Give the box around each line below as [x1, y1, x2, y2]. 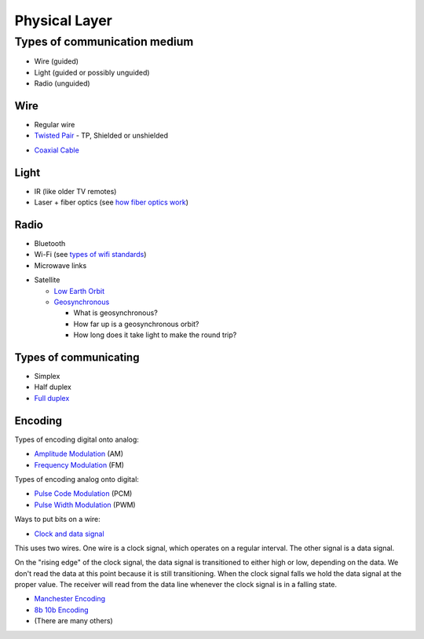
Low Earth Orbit [53, 286, 105, 296]
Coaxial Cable [34, 145, 80, 155]
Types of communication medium [14, 35, 194, 49]
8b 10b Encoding [34, 605, 90, 615]
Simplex [34, 372, 60, 381]
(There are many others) [34, 616, 113, 626]
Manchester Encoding [34, 594, 106, 604]
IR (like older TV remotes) [34, 186, 117, 196]
